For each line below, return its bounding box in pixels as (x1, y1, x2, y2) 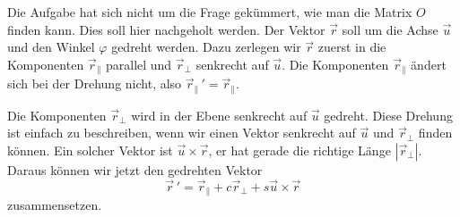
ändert (411, 54, 447, 73)
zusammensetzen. (7, 196, 102, 214)
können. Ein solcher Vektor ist (7, 140, 173, 159)
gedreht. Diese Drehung (324, 105, 453, 124)
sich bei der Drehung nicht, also (7, 74, 182, 93)
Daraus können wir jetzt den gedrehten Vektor (7, 160, 263, 179)
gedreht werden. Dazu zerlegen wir (111, 38, 301, 56)
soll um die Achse (342, 20, 438, 38)
